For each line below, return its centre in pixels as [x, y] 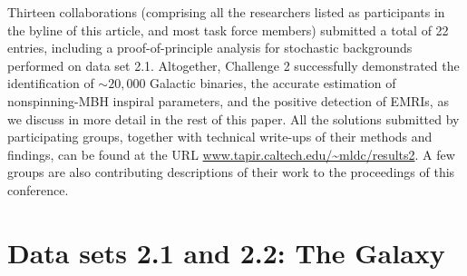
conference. [38, 189]
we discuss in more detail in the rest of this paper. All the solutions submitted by [233, 118]
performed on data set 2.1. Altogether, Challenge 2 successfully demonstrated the [233, 65]
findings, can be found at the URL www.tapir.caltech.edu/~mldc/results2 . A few [231, 154]
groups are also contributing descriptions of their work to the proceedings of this [231, 172]
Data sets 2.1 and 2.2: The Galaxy [226, 252]
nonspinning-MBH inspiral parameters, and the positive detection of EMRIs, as [228, 100]
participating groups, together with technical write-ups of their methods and [220, 137]
